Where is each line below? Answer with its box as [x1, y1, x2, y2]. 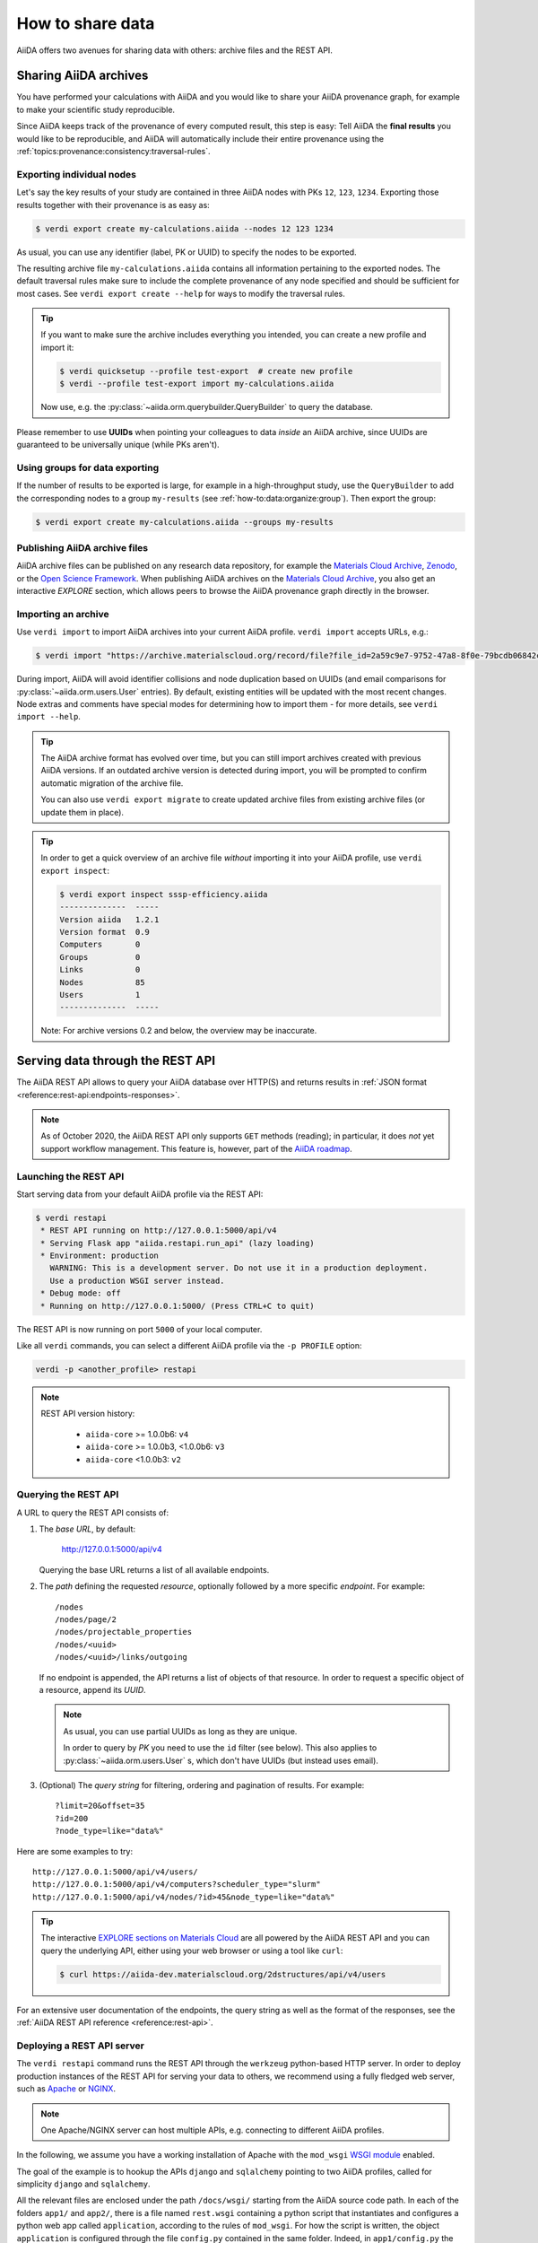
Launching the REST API [16, 1170, 125, 1183]
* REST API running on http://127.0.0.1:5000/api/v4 [40, 1226, 277, 1235]
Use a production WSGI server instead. [49, 1275, 225, 1286]
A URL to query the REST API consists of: [16, 1507, 169, 1518]
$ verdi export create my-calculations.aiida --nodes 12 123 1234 [35, 223, 334, 233]
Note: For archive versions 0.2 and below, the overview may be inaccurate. [40, 1025, 317, 1036]
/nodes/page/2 [55, 1615, 117, 1625]
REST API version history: [40, 1409, 135, 1419]
